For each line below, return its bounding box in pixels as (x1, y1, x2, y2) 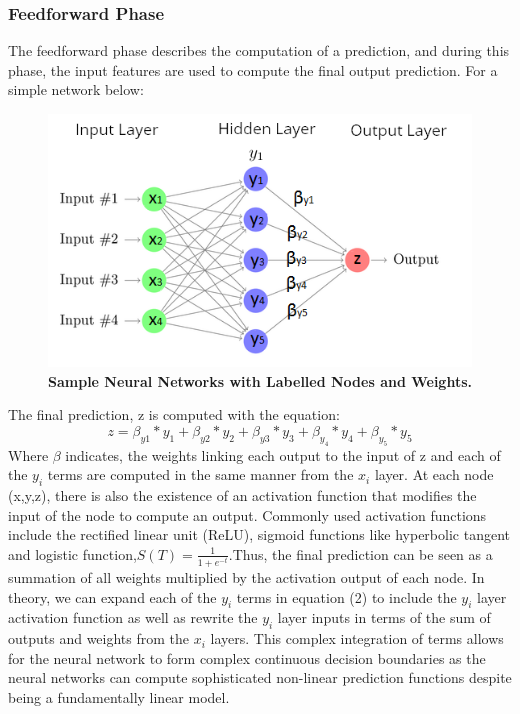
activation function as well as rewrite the (8, 607, 258, 628)
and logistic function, (8, 543, 137, 564)
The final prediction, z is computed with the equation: (8, 404, 340, 425)
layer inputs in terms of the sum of (277, 607, 491, 628)
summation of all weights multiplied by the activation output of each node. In (8, 566, 485, 587)
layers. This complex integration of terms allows (210, 628, 504, 649)
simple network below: (8, 79, 144, 100)
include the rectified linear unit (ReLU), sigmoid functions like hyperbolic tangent (8, 524, 510, 545)
